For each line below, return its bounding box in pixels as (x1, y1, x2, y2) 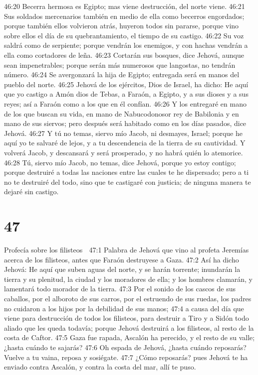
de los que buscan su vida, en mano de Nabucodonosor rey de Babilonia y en (4, 108, 239, 119)
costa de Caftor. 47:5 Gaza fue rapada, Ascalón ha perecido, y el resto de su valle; (4, 332, 255, 343)
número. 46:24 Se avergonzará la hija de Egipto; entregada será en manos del (4, 69, 240, 80)
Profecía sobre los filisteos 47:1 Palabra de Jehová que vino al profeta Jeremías (4, 245, 249, 254)
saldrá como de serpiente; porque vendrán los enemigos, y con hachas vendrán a (4, 40, 248, 50)
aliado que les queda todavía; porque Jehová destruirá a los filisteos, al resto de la (4, 322, 254, 333)
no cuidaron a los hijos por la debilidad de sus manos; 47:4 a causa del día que (4, 303, 244, 313)
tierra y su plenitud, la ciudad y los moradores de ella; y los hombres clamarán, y (4, 273, 253, 284)
